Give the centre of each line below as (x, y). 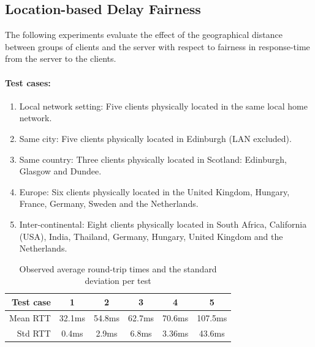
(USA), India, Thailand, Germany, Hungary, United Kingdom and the (151, 236)
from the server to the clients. (61, 58)
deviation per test (118, 281)
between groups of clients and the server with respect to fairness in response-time (157, 46)
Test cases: (28, 82)
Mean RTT (30, 317)
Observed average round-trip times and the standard (118, 268)
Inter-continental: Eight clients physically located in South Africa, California (163, 224)
